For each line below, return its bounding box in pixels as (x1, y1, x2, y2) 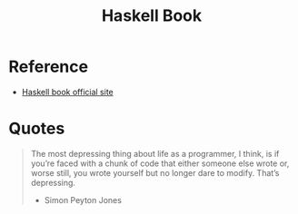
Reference (8, 56, 88, 77)
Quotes (8, 119, 65, 139)
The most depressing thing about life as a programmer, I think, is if (30, 148, 280, 159)
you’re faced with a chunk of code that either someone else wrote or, (30, 158, 290, 169)
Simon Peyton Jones (44, 194, 122, 205)
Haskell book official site (21, 86, 114, 97)
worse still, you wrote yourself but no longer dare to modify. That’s (30, 167, 280, 178)
